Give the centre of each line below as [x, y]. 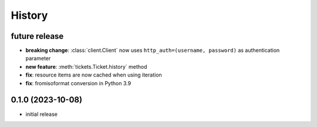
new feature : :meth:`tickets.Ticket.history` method [86, 66]
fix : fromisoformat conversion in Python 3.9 [78, 83]
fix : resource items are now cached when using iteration [94, 75]
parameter [38, 58]
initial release [42, 114]
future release [37, 36]
